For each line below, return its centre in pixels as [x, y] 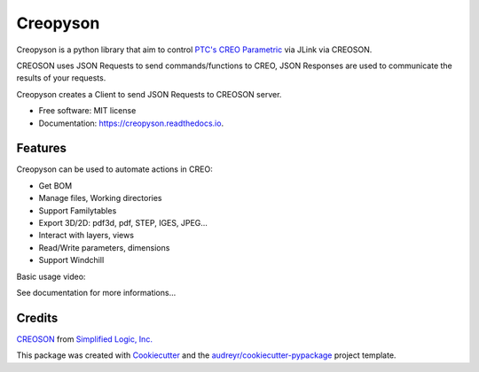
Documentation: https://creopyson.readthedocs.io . [131, 123]
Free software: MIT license [87, 111]
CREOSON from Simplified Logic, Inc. [84, 339]
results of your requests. [61, 78]
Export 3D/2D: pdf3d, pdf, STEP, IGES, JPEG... [123, 222]
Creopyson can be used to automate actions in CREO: [114, 169]
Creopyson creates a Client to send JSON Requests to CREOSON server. [149, 94]
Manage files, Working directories [100, 198]
